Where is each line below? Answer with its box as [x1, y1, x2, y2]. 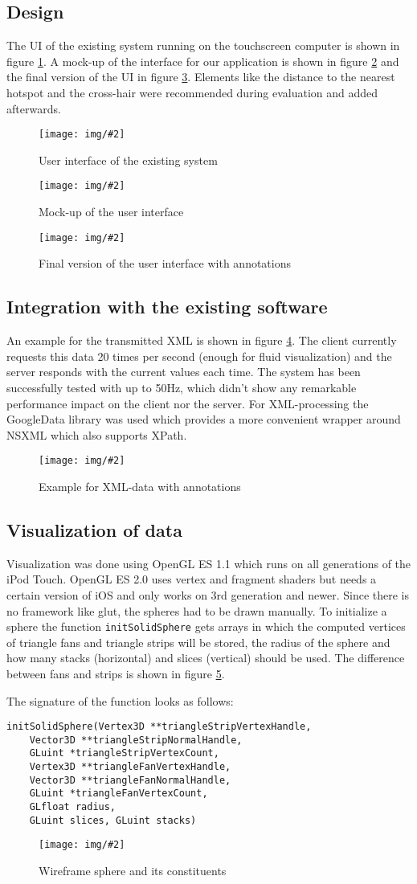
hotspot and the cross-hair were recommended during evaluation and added [6, 84, 378, 100]
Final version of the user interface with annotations [39, 255, 292, 272]
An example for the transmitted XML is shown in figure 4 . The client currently [6, 332, 397, 349]
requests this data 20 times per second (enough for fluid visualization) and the [6, 347, 392, 364]
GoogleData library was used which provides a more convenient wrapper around [6, 411, 401, 428]
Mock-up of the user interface [39, 203, 184, 220]
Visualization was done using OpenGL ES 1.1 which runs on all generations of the [6, 555, 411, 571]
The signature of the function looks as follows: [6, 692, 234, 709]
